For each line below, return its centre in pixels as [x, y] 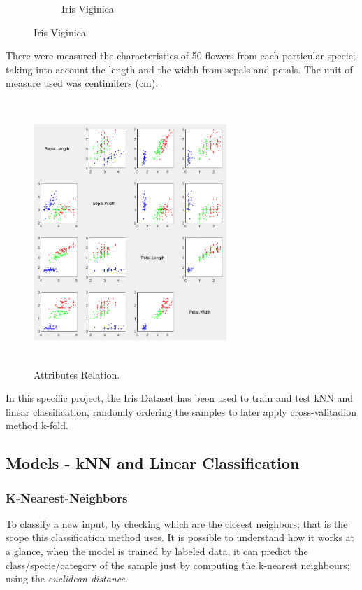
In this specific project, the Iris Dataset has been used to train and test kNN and [180, 398]
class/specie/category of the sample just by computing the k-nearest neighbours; [178, 564]
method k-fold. [37, 425]
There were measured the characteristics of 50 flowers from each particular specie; [181, 56]
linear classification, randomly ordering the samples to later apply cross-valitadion [181, 411]
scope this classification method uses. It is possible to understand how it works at [180, 537]
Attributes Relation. [77, 374]
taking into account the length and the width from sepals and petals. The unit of [179, 69]
